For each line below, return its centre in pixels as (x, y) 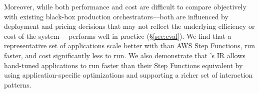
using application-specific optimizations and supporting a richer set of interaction (128, 75)
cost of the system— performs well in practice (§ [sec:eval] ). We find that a (118, 36)
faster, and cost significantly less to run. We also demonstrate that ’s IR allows (125, 55)
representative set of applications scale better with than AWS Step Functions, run (130, 46)
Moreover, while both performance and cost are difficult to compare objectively (125, 6)
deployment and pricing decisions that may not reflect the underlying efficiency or (129, 26)
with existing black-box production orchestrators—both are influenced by (116, 16)
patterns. (18, 84)
